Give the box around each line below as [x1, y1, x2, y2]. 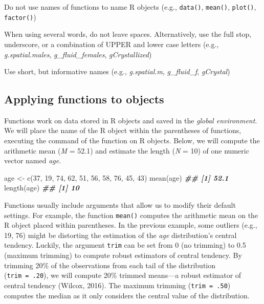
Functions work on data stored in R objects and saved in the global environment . [4, 115, 257, 125]
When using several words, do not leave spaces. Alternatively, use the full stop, [4, 29, 252, 39]
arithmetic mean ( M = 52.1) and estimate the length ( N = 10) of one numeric [4, 145, 249, 156]
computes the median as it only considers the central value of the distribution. [4, 290, 250, 300]
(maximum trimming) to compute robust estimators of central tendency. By [4, 250, 242, 260]
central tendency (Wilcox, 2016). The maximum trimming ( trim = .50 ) [4, 279, 231, 290]
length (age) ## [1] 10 [4, 182, 79, 193]
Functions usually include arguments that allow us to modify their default [4, 200, 236, 210]
